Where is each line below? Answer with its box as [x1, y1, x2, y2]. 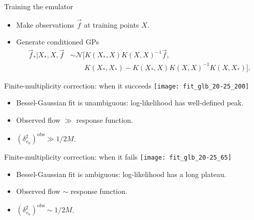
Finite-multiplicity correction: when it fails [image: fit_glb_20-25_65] [4, 151, 232, 162]
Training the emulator [4, 1, 73, 11]
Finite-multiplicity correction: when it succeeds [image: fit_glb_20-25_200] [4, 80, 249, 91]
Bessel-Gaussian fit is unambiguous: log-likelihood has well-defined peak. [16, 97, 244, 108]
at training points [83, 19, 139, 30]
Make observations [16, 19, 74, 30]
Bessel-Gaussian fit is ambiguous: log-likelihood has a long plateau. [16, 168, 226, 179]
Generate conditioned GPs [16, 36, 99, 47]
